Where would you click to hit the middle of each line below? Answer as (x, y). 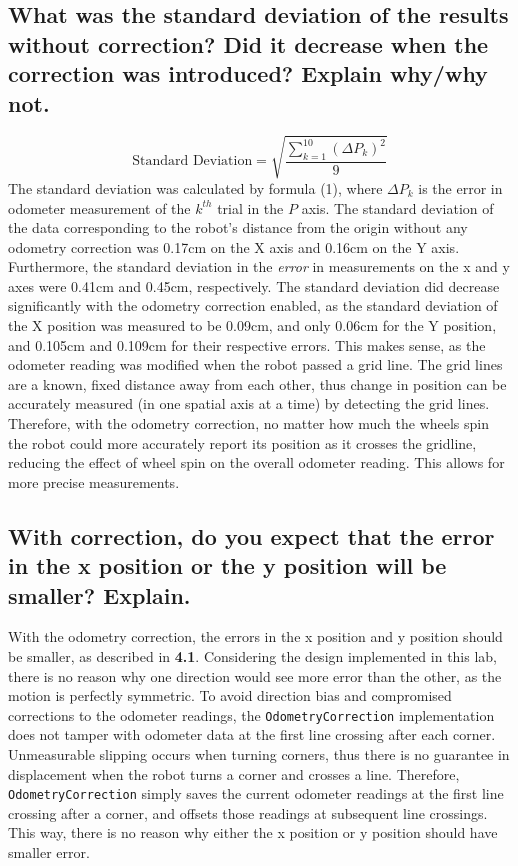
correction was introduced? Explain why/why (248, 73)
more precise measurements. (94, 481)
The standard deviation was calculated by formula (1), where (195, 187)
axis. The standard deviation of (397, 207)
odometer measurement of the (99, 207)
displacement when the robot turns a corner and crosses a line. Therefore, (234, 773)
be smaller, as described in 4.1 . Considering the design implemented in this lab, (252, 656)
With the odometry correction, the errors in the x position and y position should (255, 636)
